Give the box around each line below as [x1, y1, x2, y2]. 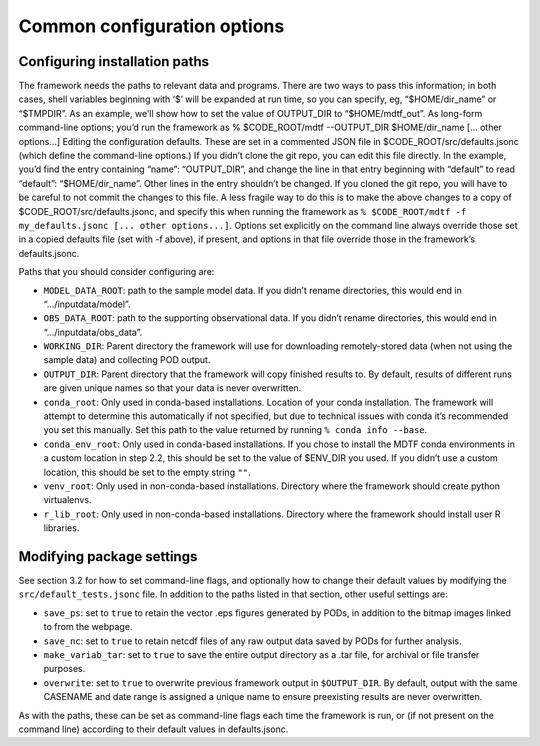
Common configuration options [18, 15, 285, 37]
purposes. [43, 663, 86, 675]
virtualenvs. [43, 494, 92, 506]
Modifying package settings [18, 548, 198, 565]
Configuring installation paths [18, 53, 210, 70]
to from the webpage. [43, 621, 133, 633]
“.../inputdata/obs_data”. [43, 326, 143, 338]
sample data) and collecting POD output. [43, 354, 211, 366]
